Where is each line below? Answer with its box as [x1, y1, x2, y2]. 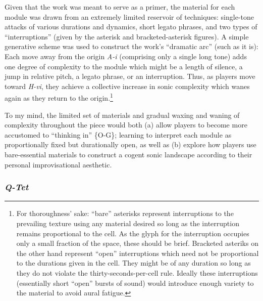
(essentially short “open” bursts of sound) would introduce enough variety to [16, 277, 254, 288]
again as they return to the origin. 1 [5, 91, 113, 103]
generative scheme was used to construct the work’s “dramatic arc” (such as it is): [5, 41, 258, 52]
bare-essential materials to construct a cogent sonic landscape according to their [5, 149, 252, 159]
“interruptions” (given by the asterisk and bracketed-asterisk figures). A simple [5, 31, 249, 41]
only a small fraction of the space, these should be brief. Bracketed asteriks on [16, 238, 258, 248]
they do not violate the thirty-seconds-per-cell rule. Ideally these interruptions [16, 267, 258, 278]
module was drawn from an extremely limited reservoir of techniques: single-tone [5, 11, 254, 22]
